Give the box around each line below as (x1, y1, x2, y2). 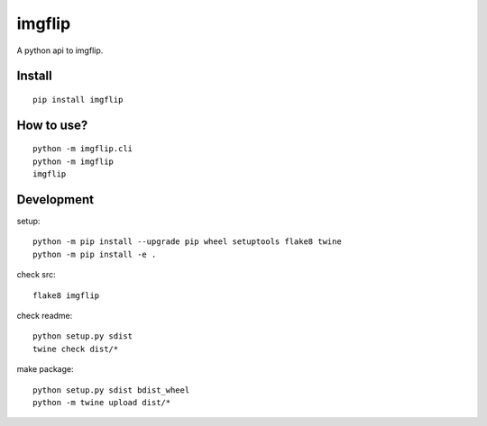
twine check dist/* (32, 343, 119, 354)
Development (16, 192, 95, 207)
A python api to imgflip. (16, 45, 104, 56)
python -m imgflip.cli (32, 144, 133, 154)
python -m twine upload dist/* (32, 397, 171, 407)
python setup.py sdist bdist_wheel (32, 385, 190, 395)
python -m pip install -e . (32, 249, 157, 259)
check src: (16, 269, 56, 280)
